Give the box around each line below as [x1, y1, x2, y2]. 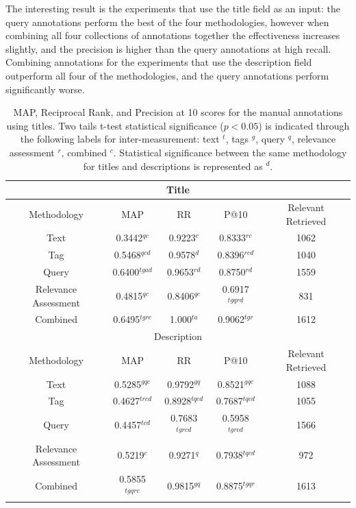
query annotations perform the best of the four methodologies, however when [5, 14, 329, 29]
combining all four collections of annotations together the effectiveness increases [5, 28, 340, 43]
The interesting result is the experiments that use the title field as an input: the [5, 1, 341, 15]
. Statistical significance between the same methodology [113, 145, 347, 159]
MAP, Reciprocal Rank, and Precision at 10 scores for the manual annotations [13, 105, 343, 119]
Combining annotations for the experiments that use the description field [5, 55, 312, 69]
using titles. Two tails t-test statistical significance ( [6, 118, 224, 132]
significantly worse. [5, 82, 85, 96]
